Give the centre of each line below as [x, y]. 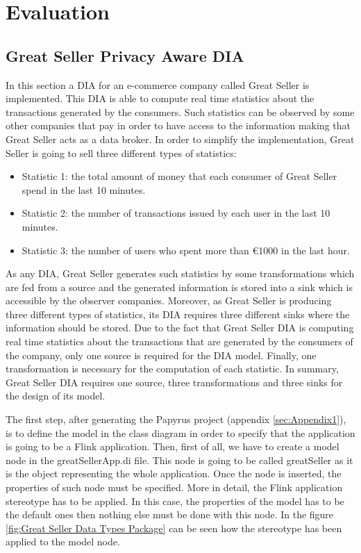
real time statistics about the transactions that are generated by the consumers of [179, 341]
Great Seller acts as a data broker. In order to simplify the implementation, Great [180, 139]
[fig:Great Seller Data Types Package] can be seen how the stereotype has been [174, 528]
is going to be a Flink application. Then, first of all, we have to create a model [173, 446]
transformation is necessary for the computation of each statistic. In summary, [172, 369]
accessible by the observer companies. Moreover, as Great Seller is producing [169, 300]
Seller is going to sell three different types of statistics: [121, 152]
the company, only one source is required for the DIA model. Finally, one [161, 355]
